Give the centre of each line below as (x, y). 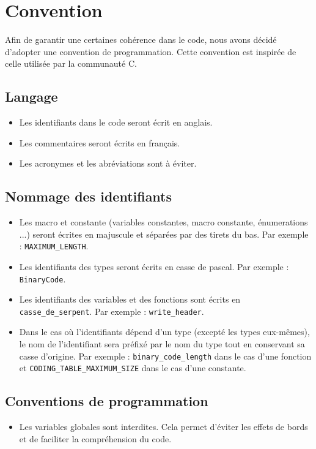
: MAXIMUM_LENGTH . (54, 246)
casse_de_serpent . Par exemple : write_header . (112, 311)
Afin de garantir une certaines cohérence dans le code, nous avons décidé (141, 40)
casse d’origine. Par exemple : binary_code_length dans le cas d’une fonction (165, 356)
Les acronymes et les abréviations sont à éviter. (108, 163)
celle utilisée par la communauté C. (71, 63)
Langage (31, 96)
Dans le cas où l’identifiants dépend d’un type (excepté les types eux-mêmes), (164, 332)
